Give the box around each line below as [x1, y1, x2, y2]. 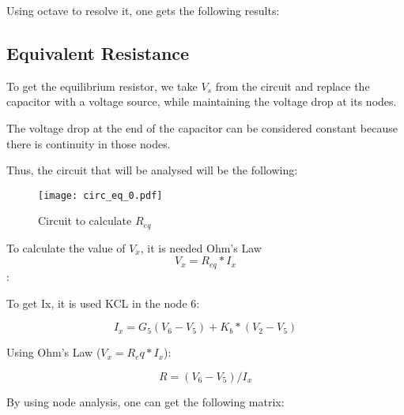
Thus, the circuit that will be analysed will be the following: [6, 162, 298, 178]
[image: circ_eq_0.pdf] [38, 189, 163, 201]
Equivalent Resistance [6, 40, 190, 65]
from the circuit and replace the [215, 77, 370, 94]
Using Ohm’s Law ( [6, 344, 101, 361]
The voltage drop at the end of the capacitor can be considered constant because [6, 119, 398, 136]
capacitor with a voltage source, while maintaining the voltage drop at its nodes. [6, 93, 397, 110]
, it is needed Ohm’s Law [140, 239, 262, 256]
